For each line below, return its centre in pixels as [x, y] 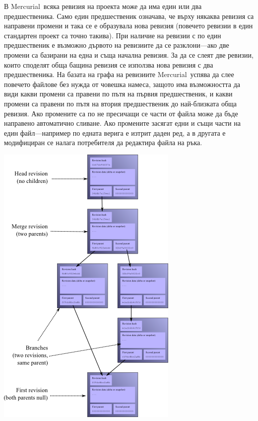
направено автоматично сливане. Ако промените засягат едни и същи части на [122, 123]
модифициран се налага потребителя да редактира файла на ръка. [103, 142]
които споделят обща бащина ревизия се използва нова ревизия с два [109, 64]
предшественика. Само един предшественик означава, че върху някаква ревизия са [129, 16]
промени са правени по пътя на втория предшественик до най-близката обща [121, 103]
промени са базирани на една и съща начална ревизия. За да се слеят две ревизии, [129, 54]
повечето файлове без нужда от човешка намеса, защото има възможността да [122, 84]
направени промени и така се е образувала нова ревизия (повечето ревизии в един [129, 26]
